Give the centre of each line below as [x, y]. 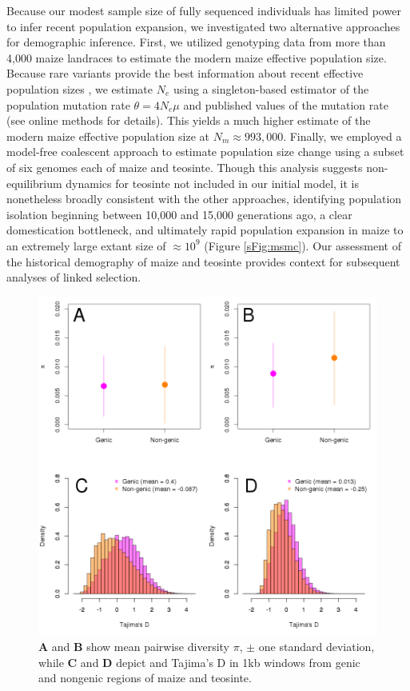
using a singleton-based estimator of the [271, 88]
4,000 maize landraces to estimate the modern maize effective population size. [197, 57]
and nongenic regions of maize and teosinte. [145, 678]
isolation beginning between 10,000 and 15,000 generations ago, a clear [179, 214]
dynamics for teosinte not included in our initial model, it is [213, 183]
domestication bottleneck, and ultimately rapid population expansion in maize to [205, 230]
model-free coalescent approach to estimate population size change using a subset [205, 152]
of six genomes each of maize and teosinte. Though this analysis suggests [185, 167]
